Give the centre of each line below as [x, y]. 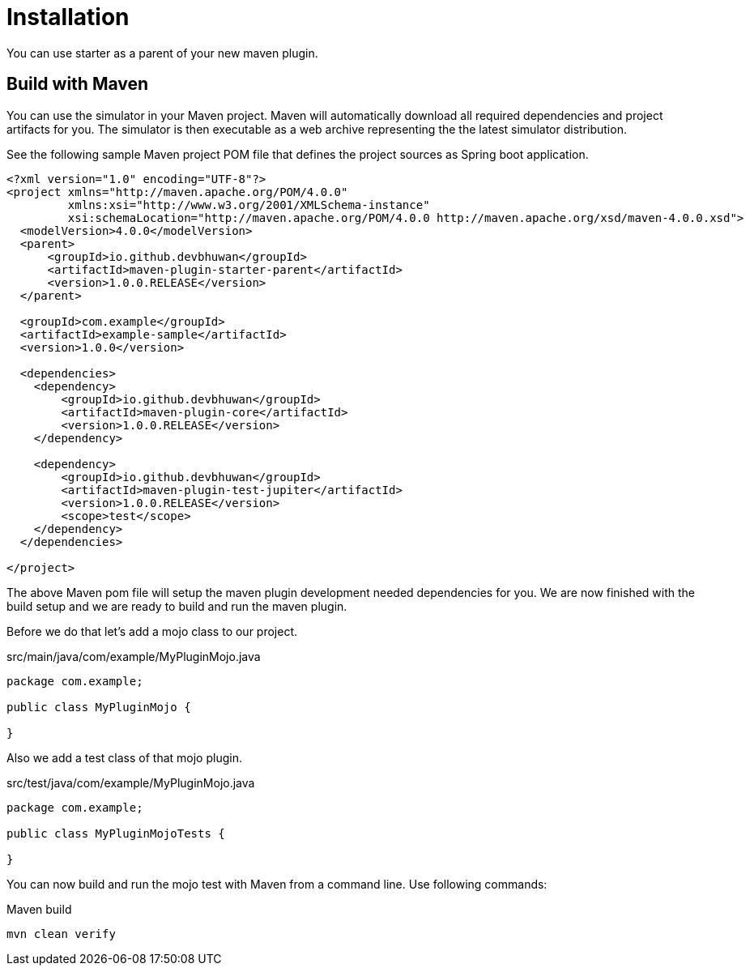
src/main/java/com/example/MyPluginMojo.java [134, 656]
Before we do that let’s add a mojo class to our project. [152, 631]
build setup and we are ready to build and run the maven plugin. [177, 606]
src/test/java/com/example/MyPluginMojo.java [131, 782]
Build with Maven [78, 84]
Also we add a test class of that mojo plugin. [124, 757]
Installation [68, 17]
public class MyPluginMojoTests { [116, 833]
